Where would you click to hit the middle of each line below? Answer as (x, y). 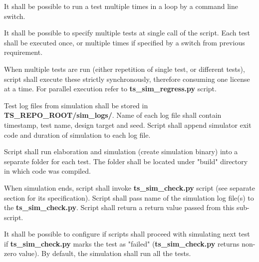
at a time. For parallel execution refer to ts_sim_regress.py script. (110, 89)
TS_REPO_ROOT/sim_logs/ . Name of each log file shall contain (113, 115)
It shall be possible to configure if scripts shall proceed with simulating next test (127, 234)
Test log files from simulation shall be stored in (76, 105)
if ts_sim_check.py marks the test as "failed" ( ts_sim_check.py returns (122, 243)
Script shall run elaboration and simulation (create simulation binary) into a (121, 151)
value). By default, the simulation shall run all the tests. (105, 253)
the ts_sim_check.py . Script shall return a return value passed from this (119, 207)
